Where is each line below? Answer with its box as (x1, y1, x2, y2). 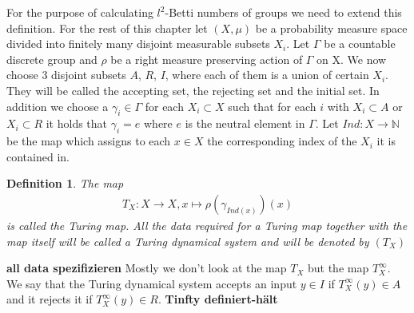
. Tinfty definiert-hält (157, 291, 278, 307)
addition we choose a (6, 97, 109, 114)
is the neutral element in (185, 115, 305, 132)
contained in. (6, 148, 70, 164)
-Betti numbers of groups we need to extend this (165, 4, 402, 20)
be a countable (324, 35, 396, 52)
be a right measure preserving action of (110, 50, 303, 67)
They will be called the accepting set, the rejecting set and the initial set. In (6, 81, 380, 98)
